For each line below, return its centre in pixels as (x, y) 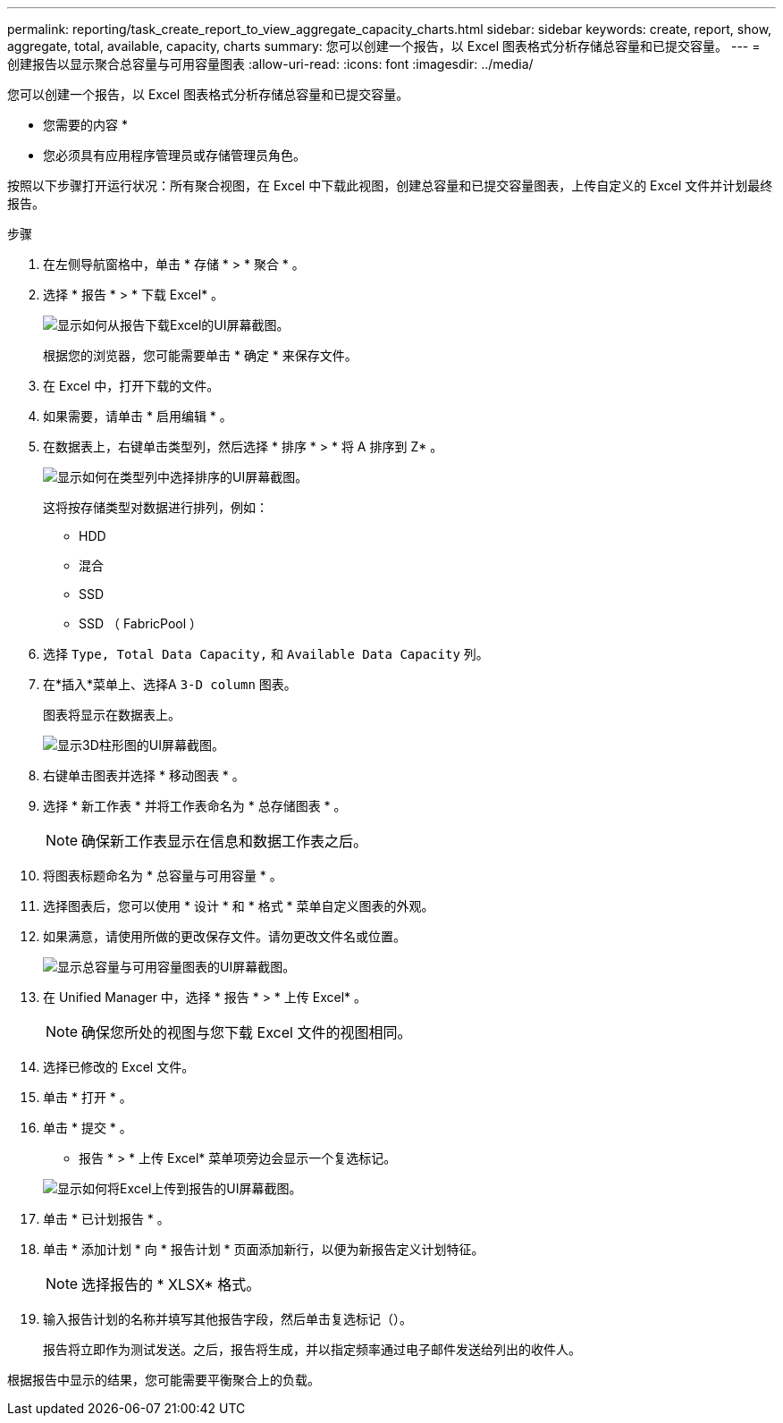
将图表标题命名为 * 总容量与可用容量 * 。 (163, 876)
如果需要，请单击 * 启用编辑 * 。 (138, 416)
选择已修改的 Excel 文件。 (119, 1067)
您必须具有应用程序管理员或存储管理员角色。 (174, 155)
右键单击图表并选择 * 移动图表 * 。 (144, 775)
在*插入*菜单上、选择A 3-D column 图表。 (170, 684)
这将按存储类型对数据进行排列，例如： (156, 507)
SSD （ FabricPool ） (141, 623)
